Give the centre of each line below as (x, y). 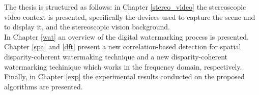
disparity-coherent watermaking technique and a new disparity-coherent (116, 56)
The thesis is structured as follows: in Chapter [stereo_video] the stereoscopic (125, 7)
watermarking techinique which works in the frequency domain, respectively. (123, 66)
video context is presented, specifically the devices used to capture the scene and (130, 17)
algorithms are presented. (44, 86)
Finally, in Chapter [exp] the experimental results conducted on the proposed (124, 76)
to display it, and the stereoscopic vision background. (87, 27)
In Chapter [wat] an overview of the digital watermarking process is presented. (126, 36)
